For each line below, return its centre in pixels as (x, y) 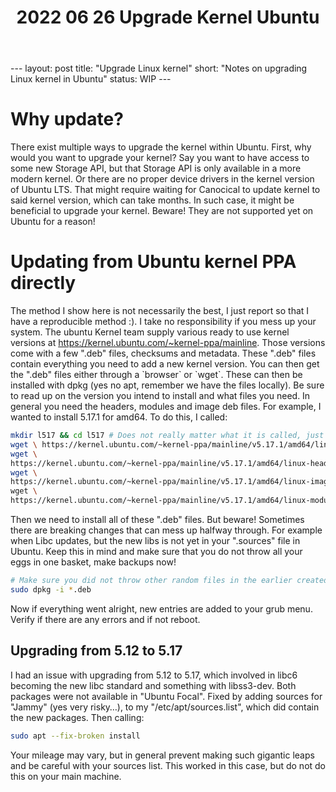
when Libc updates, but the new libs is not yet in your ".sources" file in (155, 541)
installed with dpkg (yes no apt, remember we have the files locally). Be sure (167, 385)
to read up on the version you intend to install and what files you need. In (160, 396)
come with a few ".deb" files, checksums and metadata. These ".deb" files (163, 353)
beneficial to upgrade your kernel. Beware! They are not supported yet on (162, 211)
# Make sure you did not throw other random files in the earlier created (169, 581)
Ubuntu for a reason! (53, 222)
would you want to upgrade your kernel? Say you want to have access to (160, 158)
